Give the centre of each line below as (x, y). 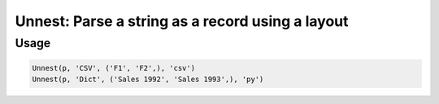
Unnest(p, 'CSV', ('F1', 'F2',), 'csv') (113, 68)
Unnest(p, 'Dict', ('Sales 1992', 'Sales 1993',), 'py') (148, 80)
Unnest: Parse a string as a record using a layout (182, 21)
